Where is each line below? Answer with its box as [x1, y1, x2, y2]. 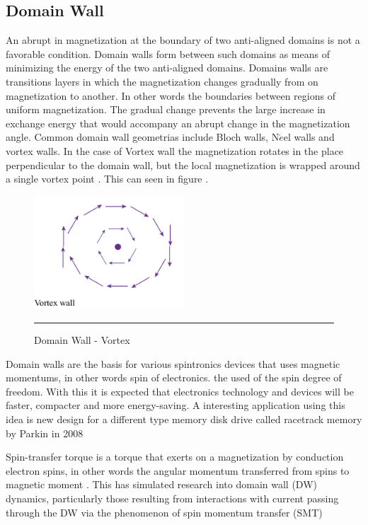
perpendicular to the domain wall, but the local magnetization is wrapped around [6, 157, 360, 172]
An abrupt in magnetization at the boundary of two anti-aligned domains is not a [6, 33, 360, 47]
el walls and [283, 129, 335, 144]
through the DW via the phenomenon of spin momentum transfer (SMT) [6, 504, 323, 519]
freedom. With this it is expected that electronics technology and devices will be [6, 383, 354, 398]
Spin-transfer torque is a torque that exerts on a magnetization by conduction [6, 449, 344, 464]
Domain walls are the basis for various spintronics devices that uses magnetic [6, 356, 340, 371]
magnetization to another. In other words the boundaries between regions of [6, 88, 335, 103]
